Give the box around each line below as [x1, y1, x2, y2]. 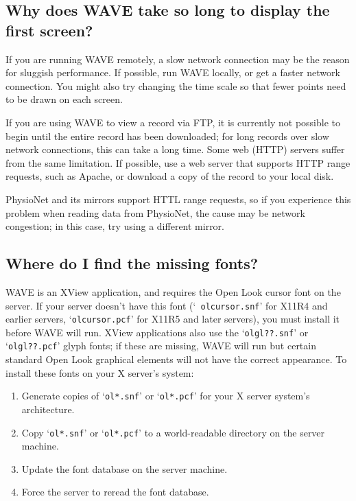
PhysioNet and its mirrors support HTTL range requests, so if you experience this [5, 191, 351, 206]
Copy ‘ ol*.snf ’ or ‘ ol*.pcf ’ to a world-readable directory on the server [21, 425, 325, 439]
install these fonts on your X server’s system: [5, 365, 194, 380]
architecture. [21, 401, 75, 416]
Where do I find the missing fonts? [5, 253, 259, 274]
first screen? [5, 19, 93, 40]
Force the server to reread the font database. [21, 485, 209, 499]
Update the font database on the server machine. [21, 461, 228, 476]
